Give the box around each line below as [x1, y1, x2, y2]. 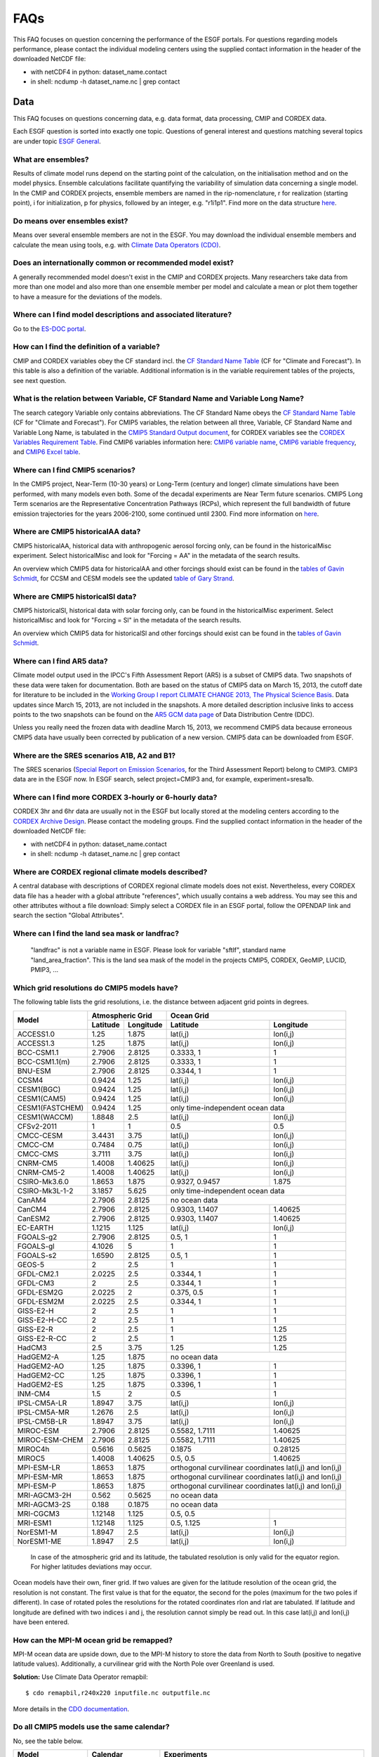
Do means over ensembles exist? [13, 216, 128, 226]
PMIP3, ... [30, 966, 59, 974]
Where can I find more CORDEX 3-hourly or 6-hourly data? [13, 793, 218, 803]
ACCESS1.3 [17, 1038, 55, 1048]
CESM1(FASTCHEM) [17, 1103, 84, 1113]
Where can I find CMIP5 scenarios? [13, 465, 136, 475]
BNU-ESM [17, 1065, 51, 1075]
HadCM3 [17, 1342, 47, 1352]
